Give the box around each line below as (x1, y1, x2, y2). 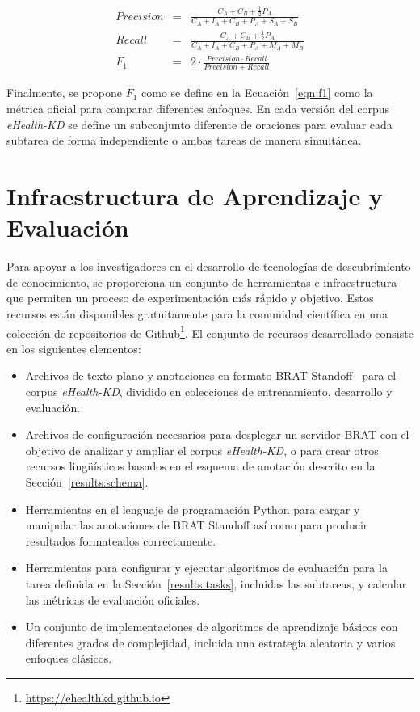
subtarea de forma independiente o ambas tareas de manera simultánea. (6, 132, 362, 149)
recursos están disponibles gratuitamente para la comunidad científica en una (6, 305, 388, 322)
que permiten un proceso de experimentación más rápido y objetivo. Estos (6, 289, 374, 306)
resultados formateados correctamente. (25, 532, 216, 549)
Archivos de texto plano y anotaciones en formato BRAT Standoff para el (25, 367, 397, 384)
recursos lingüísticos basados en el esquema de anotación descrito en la (25, 457, 376, 474)
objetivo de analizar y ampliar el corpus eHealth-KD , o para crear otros (25, 441, 379, 458)
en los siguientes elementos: (6, 339, 141, 356)
